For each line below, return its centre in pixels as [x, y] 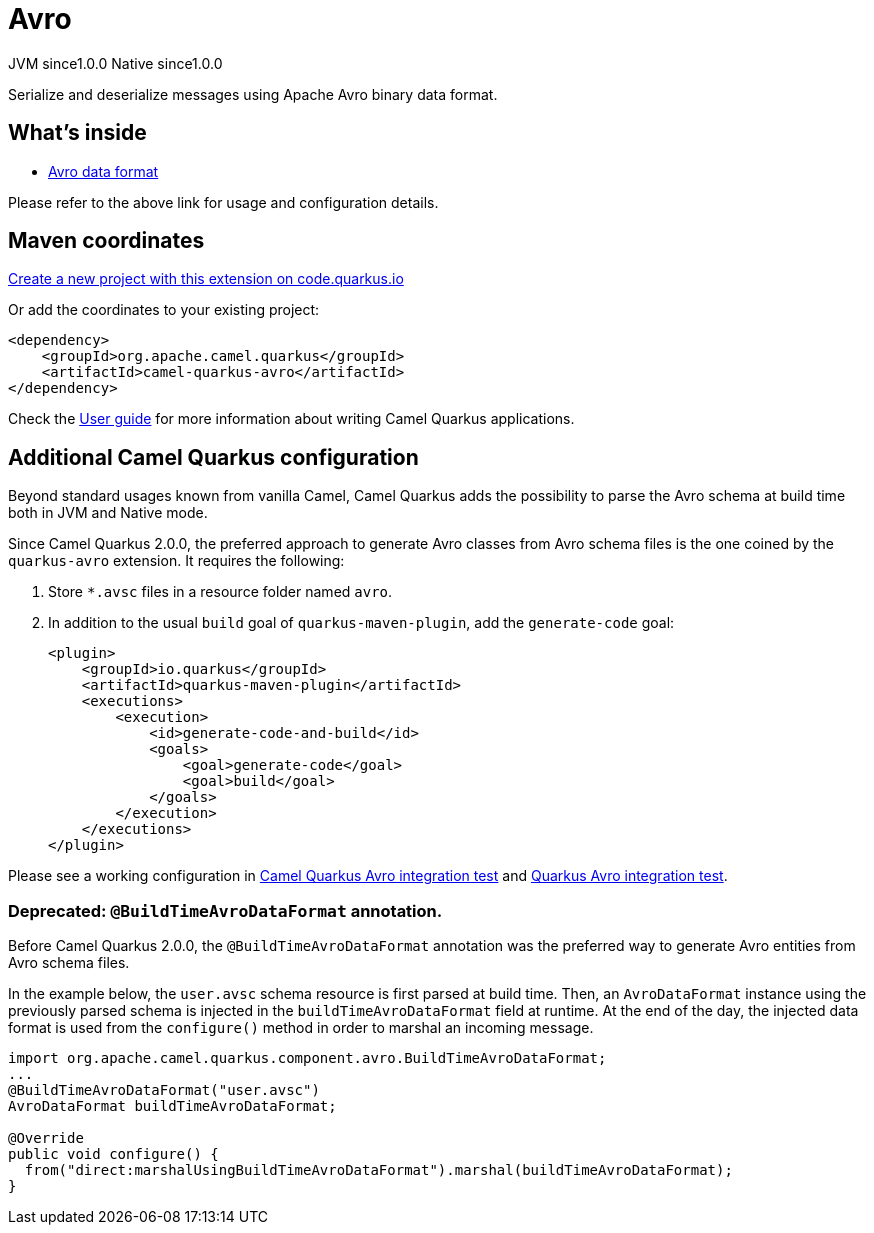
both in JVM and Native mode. [108, 513]
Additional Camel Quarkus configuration [213, 457]
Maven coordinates [106, 241]
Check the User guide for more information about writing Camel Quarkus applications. [291, 419]
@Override [46, 1138]
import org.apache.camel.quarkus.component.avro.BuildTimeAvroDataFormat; [307, 1058]
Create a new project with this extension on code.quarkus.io [206, 279]
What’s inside [77, 133]
